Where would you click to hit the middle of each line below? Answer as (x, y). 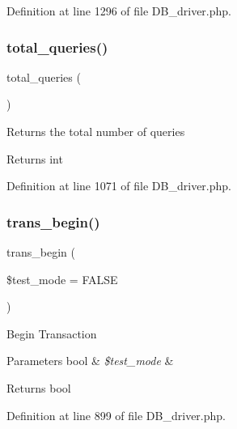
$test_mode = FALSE (62, 279)
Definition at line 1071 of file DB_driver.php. (119, 186)
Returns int (35, 158)
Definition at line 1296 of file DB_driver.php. (119, 11)
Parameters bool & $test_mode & (90, 361)
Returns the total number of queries (96, 131)
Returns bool (39, 387)
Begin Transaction (52, 333)
